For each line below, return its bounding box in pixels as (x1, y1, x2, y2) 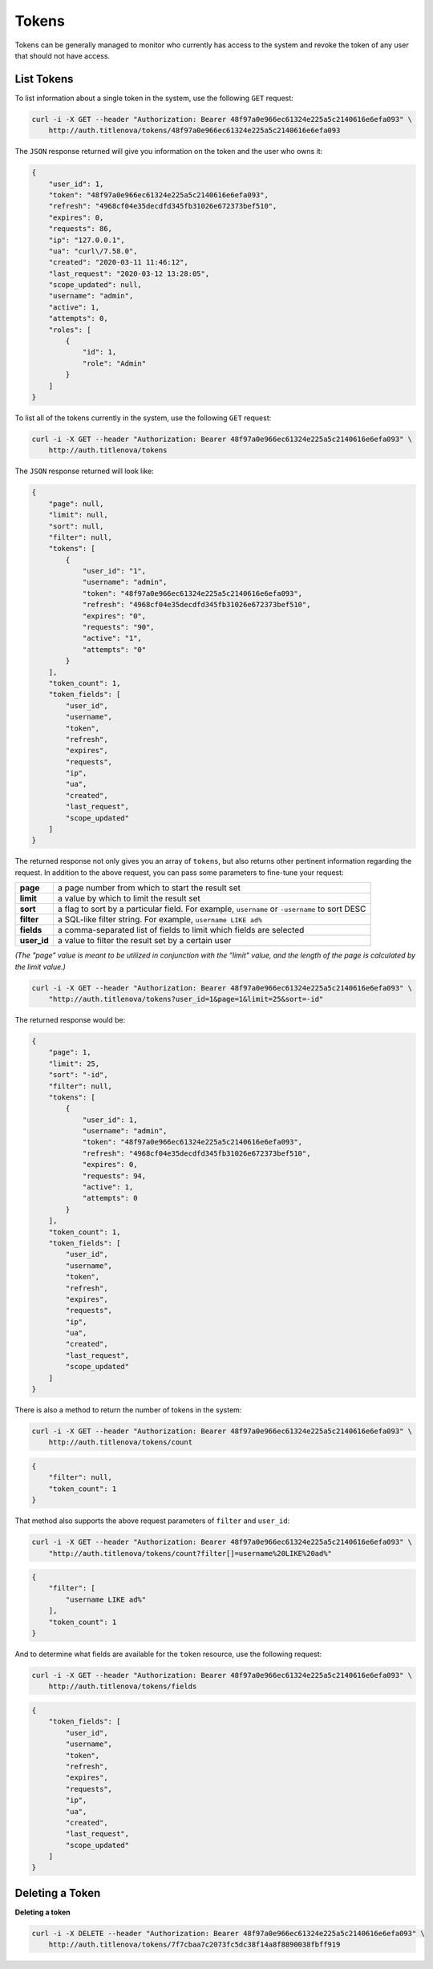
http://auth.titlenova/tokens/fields (48, 1682, 197, 1691)
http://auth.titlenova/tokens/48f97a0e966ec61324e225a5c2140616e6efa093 (48, 126, 341, 136)
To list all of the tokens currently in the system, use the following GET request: (14, 413, 272, 423)
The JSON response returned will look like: (14, 466, 154, 476)
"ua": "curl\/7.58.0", (48, 246, 138, 256)
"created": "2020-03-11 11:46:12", (48, 257, 188, 267)
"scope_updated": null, (48, 281, 142, 290)
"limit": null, (48, 510, 108, 520)
